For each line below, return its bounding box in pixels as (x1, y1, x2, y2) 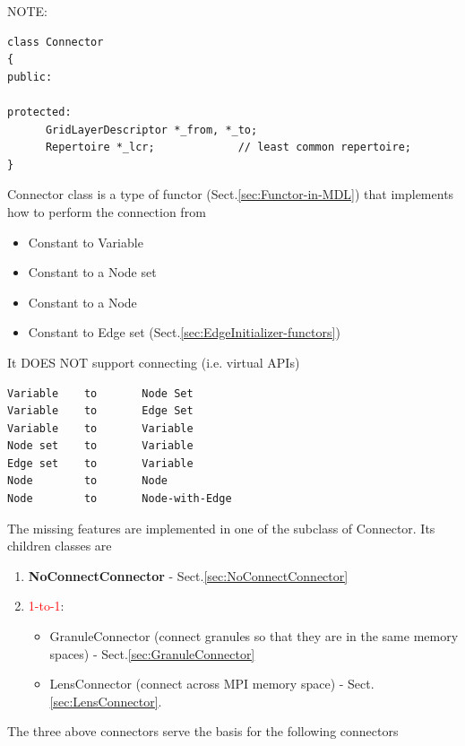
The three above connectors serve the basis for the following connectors (7, 722, 399, 741)
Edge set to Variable (7, 456, 194, 470)
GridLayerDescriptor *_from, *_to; (45, 123, 258, 136)
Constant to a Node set (28, 263, 157, 282)
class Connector (7, 35, 104, 48)
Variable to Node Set (7, 386, 194, 400)
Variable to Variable (7, 421, 194, 435)
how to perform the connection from (7, 202, 206, 221)
